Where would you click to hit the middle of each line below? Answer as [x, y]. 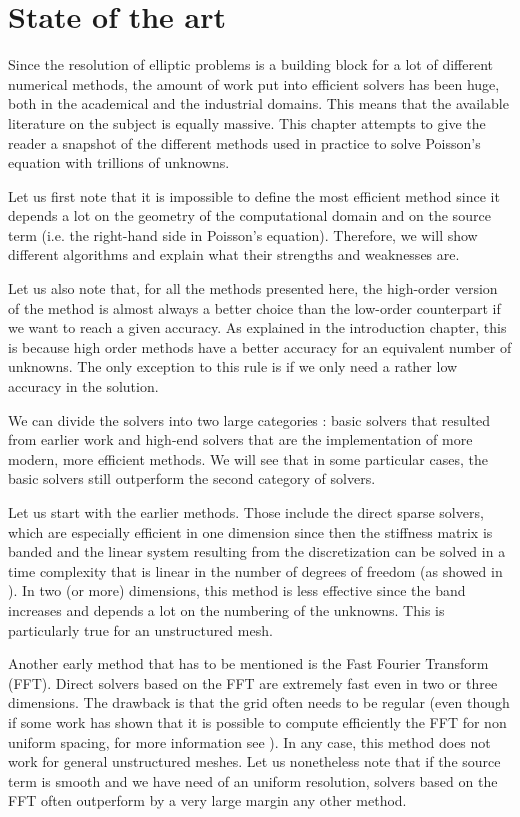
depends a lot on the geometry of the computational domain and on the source [249, 215]
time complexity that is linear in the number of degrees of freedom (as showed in [255, 570]
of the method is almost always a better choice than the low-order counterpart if [254, 307]
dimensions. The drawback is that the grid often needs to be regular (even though [259, 702]
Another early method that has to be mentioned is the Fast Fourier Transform [248, 663]
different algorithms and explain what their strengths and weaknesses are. [234, 254]
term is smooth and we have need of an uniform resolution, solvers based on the [253, 780]
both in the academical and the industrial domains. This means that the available [258, 103]
